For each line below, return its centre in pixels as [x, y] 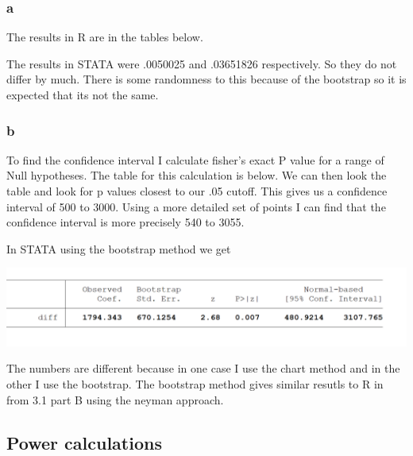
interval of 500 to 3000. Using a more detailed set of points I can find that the [196, 206]
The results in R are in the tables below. [105, 37]
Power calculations [84, 442]
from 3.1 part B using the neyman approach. [115, 399]
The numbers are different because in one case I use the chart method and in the [203, 368]
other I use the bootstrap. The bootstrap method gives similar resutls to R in [195, 384]
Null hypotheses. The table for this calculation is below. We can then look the [197, 175]
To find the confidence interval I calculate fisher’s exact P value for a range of [195, 159]
